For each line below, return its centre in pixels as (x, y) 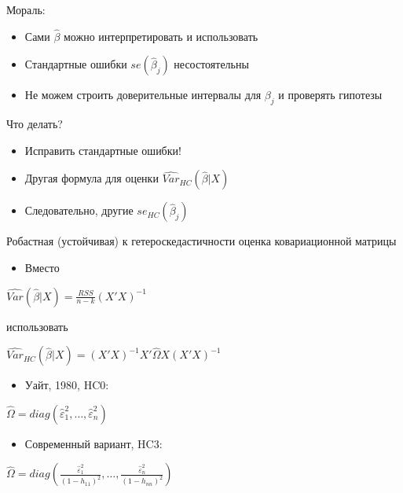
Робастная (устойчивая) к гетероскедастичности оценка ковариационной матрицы (201, 241)
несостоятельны (211, 64)
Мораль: (26, 9)
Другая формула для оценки (92, 178)
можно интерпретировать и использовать (161, 36)
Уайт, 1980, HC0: (67, 385)
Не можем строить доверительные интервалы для (143, 95)
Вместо (42, 267)
